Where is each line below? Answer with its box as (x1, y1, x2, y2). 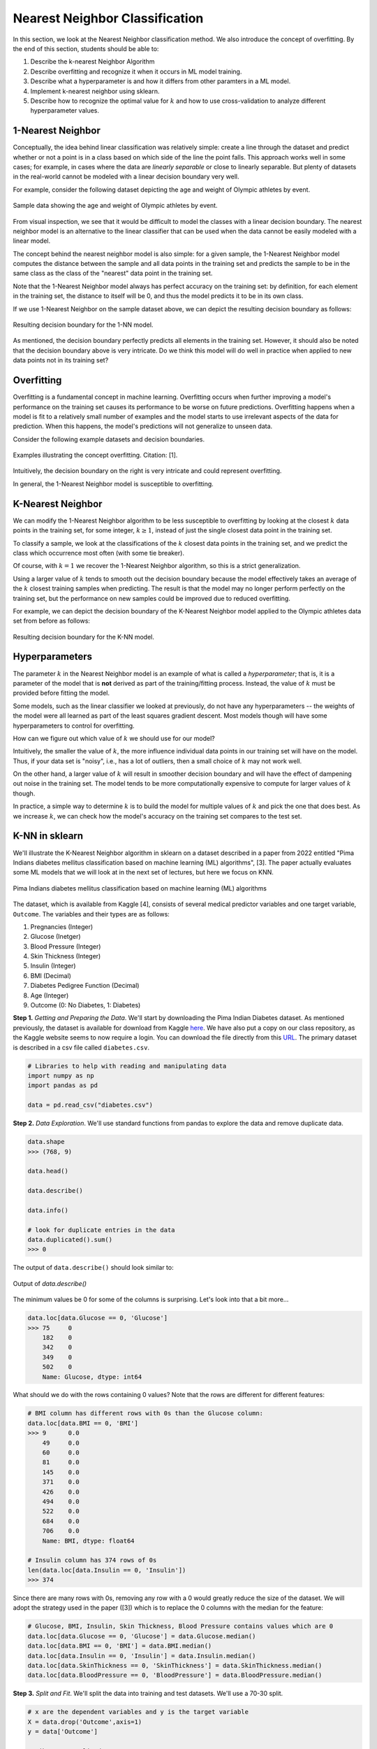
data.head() (27, 1167, 69, 1175)
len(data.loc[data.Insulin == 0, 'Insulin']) (27, 1566, 186, 1574)
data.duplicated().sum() (27, 1235, 113, 1244)
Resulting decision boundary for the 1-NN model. (13, 320, 154, 329)
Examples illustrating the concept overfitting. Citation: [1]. (13, 451, 178, 460)
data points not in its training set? (13, 356, 109, 364)
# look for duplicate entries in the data (27, 1226, 175, 1234)
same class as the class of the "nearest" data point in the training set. (13, 269, 213, 278)
